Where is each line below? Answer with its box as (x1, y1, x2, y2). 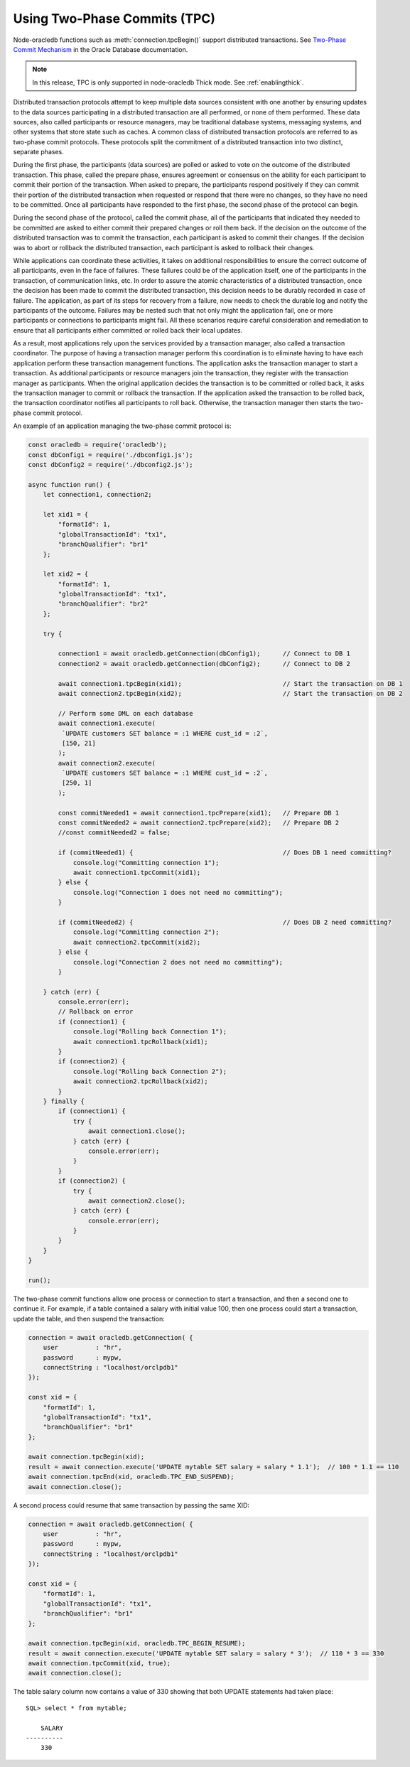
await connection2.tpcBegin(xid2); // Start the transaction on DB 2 (58, 689, 403, 697)
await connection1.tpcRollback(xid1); (72, 1038, 209, 1046)
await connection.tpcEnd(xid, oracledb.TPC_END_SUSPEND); (28, 1473, 234, 1481)
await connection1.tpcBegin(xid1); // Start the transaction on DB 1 (58, 680, 403, 687)
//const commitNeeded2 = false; (58, 829, 171, 837)
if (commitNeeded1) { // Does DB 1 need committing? (58, 849, 392, 856)
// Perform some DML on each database (58, 709, 193, 717)
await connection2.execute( (58, 759, 156, 767)
